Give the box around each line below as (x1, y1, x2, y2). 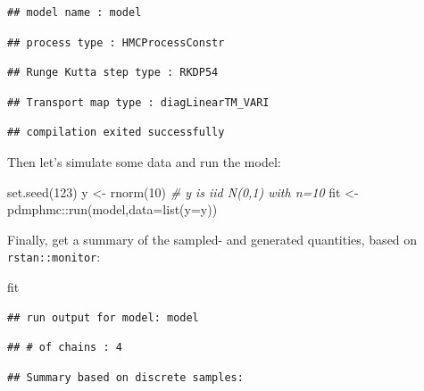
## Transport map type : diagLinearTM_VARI (7, 96, 270, 109)
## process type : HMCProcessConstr (7, 36, 225, 49)
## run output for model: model (7, 311, 199, 324)
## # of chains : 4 (7, 341, 122, 354)
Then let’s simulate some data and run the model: (7, 152, 281, 171)
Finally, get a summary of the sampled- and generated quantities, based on (7, 229, 418, 248)
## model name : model (7, 6, 142, 19)
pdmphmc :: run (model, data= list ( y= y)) (7, 200, 218, 219)
